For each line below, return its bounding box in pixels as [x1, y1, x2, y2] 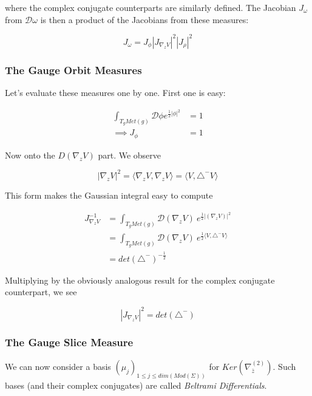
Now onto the [5, 148, 55, 161]
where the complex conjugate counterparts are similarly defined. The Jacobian [5, 1, 296, 13]
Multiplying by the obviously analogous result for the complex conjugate [5, 273, 275, 286]
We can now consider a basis [5, 360, 111, 372]
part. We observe [98, 148, 161, 161]
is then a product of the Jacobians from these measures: [40, 13, 249, 26]
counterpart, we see [5, 285, 77, 298]
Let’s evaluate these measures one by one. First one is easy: [5, 86, 226, 98]
